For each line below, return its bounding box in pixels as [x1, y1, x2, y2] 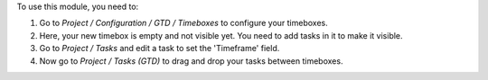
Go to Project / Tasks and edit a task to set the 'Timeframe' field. [39, 43, 280, 54]
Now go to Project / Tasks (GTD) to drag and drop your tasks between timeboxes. [39, 55, 343, 67]
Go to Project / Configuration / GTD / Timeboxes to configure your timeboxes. [39, 18, 329, 29]
